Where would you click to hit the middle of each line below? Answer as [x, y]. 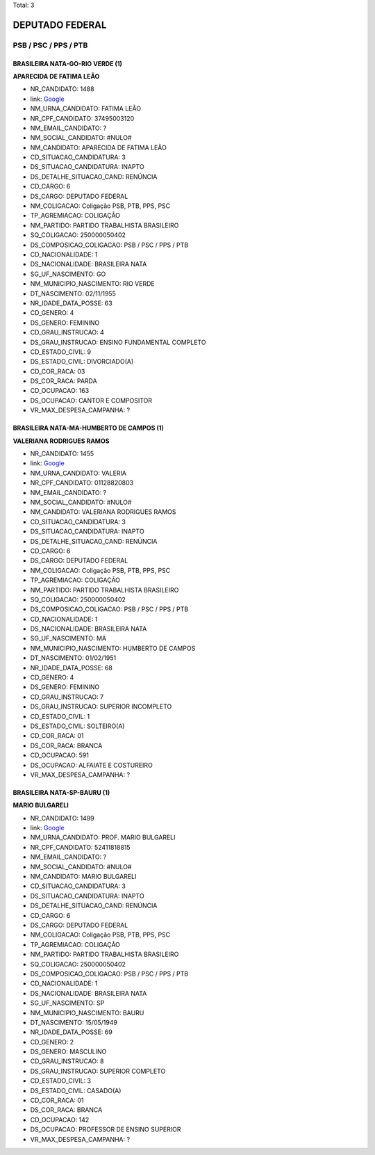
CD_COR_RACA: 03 [58, 371]
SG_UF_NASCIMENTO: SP [67, 1003]
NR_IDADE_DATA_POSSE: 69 [71, 1032]
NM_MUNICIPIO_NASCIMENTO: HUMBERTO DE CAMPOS [113, 648]
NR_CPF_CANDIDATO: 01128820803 [82, 483]
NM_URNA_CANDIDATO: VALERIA [78, 473]
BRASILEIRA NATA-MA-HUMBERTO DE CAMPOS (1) [89, 428]
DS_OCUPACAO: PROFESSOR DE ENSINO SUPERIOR [106, 1129]
